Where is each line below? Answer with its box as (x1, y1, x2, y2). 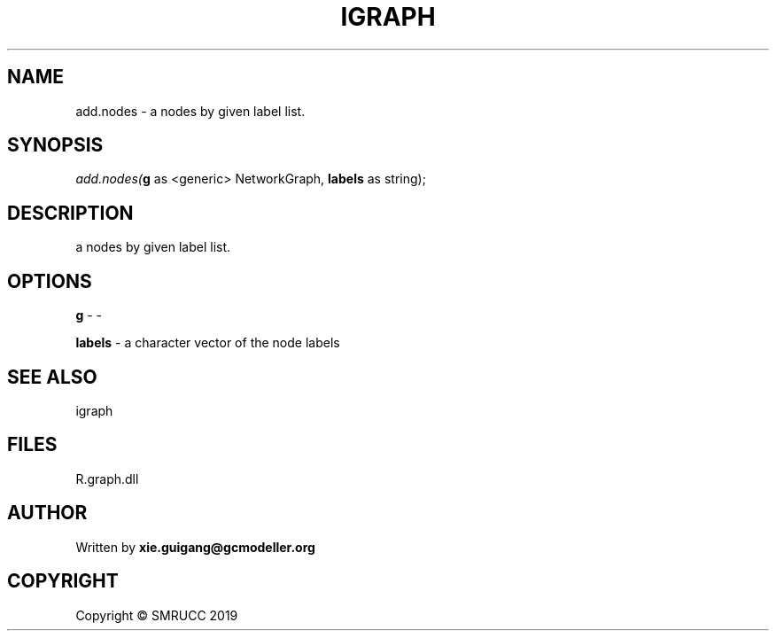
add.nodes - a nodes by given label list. (75, 103, 306, 119)
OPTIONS (7, 269, 92, 292)
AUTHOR (7, 502, 88, 525)
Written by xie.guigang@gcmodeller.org (75, 539, 315, 555)
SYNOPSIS (7, 134, 104, 157)
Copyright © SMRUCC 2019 (75, 607, 238, 623)
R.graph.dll (75, 471, 139, 486)
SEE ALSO (7, 365, 97, 388)
